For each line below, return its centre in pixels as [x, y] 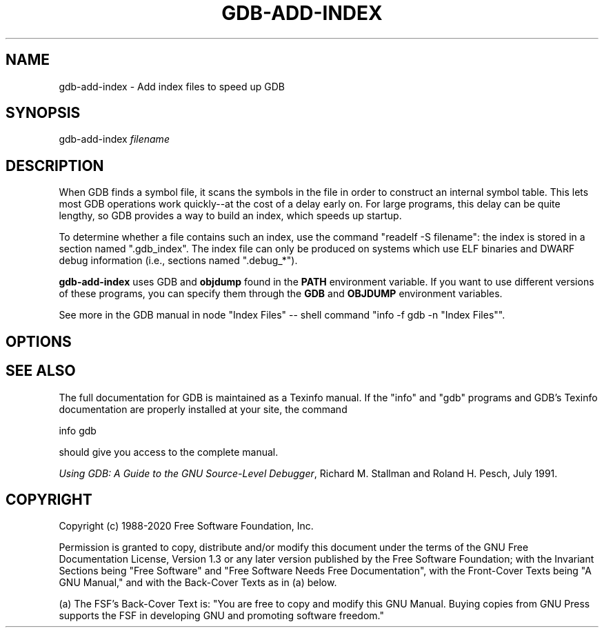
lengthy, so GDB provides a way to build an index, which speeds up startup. [230, 216]
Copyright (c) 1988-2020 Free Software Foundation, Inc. [186, 526]
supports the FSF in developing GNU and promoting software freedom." [221, 616]
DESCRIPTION [55, 165]
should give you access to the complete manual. [169, 452]
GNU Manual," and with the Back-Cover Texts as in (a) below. [198, 583]
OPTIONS [39, 341]
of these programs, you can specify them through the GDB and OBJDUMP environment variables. [281, 294]
